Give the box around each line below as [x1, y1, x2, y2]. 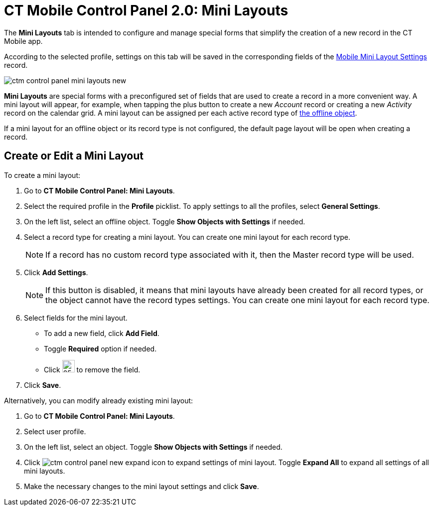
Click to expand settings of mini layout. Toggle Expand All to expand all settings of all [24, 458, 429, 467]
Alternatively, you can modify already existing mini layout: [4, 396, 193, 405]
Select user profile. [24, 427, 86, 436]
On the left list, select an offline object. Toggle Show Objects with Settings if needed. [24, 217, 305, 226]
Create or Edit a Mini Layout [4, 150, 144, 163]
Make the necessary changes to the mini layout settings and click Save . [24, 482, 259, 491]
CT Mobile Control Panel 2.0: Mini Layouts [4, 2, 289, 19]
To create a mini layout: [4, 170, 80, 179]
